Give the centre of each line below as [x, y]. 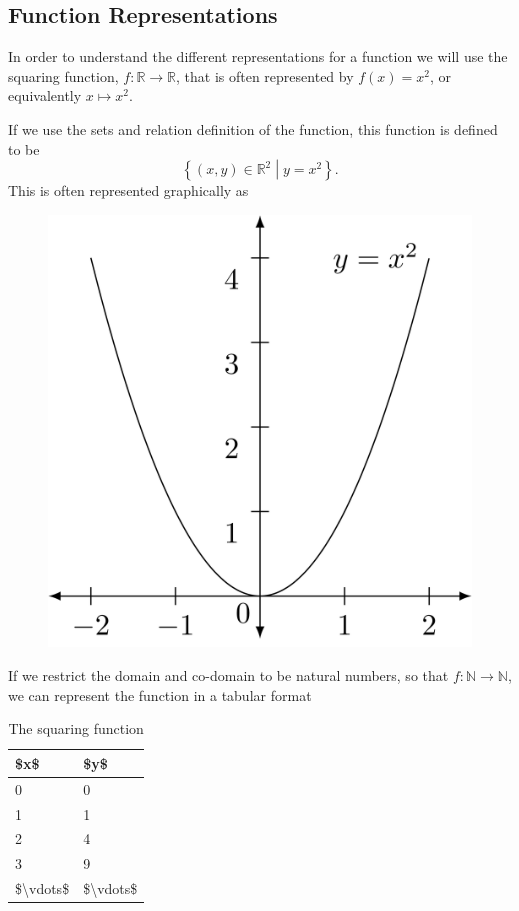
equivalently [45, 95]
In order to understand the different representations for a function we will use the [258, 56]
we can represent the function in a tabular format [160, 694]
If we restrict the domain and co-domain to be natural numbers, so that [228, 675]
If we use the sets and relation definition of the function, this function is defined [253, 128]
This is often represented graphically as [128, 190]
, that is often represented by [265, 75]
